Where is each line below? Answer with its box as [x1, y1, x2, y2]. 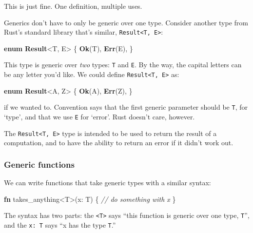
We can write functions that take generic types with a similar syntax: [4, 177, 211, 188]
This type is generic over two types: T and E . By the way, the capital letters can [4, 59, 242, 70]
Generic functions [4, 158, 75, 170]
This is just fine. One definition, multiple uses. [4, 1, 142, 11]
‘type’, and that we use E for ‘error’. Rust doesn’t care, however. [4, 112, 195, 121]
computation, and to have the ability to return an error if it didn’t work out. [4, 137, 234, 148]
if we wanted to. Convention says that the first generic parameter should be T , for [4, 102, 248, 112]
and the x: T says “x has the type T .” [4, 219, 116, 230]
